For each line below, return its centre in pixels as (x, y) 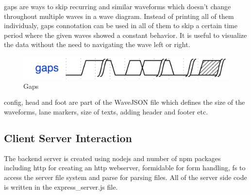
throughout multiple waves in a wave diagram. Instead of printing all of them (119, 16)
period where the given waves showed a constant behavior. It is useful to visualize (125, 35)
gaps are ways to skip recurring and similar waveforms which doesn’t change (117, 6)
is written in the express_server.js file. (61, 187)
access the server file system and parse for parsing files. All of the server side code (125, 177)
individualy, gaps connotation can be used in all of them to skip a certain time (121, 25)
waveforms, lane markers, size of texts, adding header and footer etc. (106, 111)
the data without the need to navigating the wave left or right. (97, 44)
